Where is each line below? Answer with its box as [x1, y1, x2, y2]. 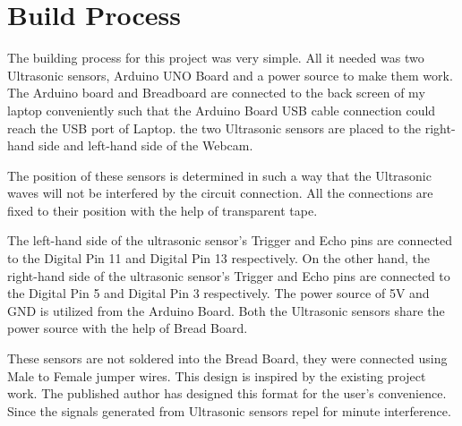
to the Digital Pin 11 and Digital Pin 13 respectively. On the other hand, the [7, 249, 430, 268]
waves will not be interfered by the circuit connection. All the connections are [7, 183, 433, 202]
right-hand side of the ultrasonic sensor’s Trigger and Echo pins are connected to [7, 266, 450, 285]
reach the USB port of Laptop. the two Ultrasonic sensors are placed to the [7, 118, 422, 137]
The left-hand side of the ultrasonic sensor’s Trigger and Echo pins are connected [7, 231, 453, 250]
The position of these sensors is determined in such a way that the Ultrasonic [7, 166, 432, 184]
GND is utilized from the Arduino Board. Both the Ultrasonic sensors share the [7, 301, 445, 319]
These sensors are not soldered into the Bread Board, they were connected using [7, 349, 448, 368]
